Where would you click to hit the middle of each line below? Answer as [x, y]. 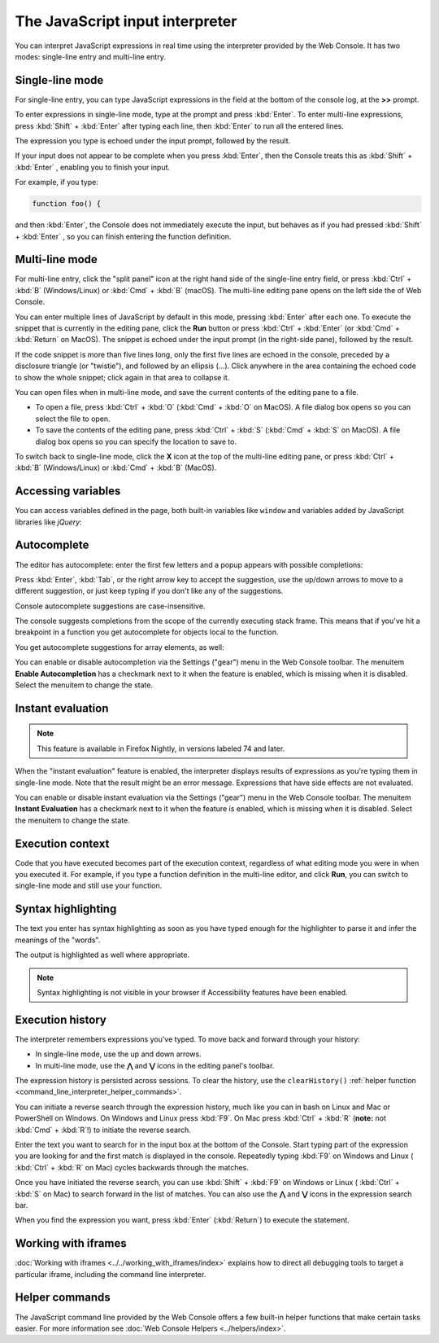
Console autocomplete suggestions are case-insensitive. [110, 606]
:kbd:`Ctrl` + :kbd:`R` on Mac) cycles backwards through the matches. [132, 1167]
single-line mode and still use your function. [89, 886]
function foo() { [67, 204]
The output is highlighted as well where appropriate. [102, 955]
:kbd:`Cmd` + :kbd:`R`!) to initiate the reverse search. [103, 1130]
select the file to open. [73, 419]
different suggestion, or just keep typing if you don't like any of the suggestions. [149, 591]
